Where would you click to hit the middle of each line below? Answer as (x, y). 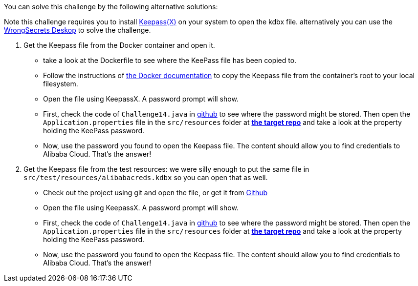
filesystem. (61, 84)
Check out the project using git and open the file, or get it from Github (155, 193)
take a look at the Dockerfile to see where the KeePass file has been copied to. (170, 60)
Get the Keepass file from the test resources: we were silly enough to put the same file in (166, 169)
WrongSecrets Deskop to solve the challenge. (77, 30)
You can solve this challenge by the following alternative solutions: (111, 7)
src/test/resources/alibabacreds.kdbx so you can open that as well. (146, 177)
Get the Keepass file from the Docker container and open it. (119, 45)
